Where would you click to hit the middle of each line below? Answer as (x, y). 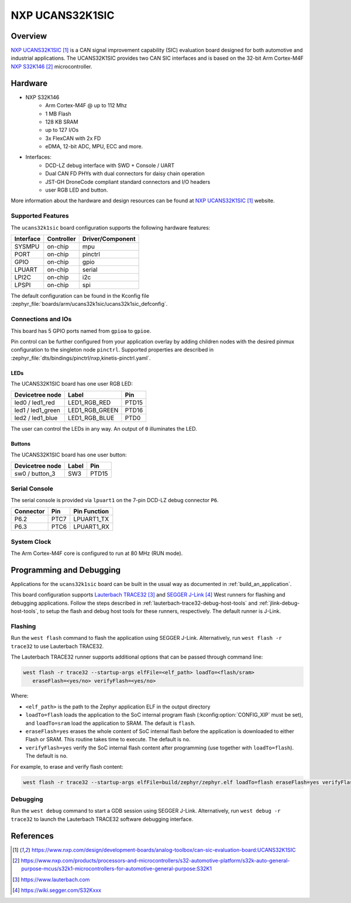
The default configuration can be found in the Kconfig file (80, 295)
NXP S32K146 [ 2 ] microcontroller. (51, 66)
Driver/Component (109, 238)
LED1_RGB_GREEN (93, 410)
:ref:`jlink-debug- (279, 603)
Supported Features (40, 216)
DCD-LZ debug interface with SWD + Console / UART (110, 165)
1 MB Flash (58, 114)
